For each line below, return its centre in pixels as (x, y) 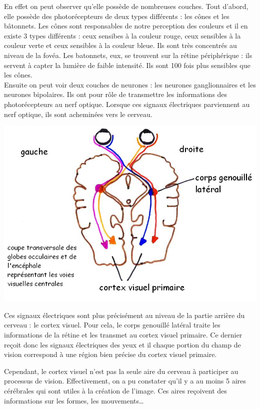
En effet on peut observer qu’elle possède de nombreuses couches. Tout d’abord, (126, 6)
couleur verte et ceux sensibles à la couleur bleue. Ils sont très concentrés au (120, 45)
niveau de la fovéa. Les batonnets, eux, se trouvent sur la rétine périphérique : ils (128, 55)
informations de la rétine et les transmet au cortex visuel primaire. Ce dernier (123, 335)
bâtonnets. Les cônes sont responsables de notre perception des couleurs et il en (126, 26)
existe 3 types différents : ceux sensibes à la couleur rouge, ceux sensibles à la (122, 35)
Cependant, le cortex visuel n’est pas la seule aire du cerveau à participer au (121, 371)
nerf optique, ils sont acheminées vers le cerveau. (78, 114)
